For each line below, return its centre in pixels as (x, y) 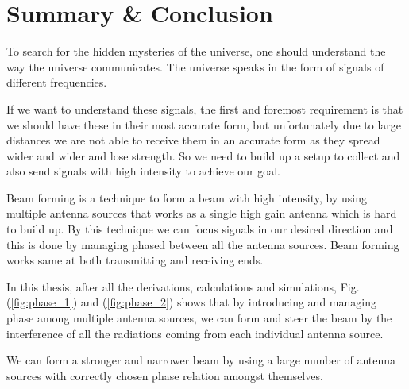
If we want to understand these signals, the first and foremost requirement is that (205, 108)
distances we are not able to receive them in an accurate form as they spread (193, 140)
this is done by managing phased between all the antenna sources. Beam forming (203, 244)
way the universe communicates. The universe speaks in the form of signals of (195, 66)
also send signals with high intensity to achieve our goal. (143, 171)
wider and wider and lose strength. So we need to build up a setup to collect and (203, 155)
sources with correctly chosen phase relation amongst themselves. (165, 375)
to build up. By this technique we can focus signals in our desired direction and (200, 229)
